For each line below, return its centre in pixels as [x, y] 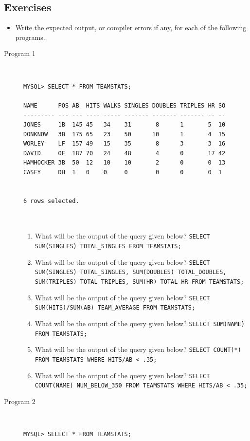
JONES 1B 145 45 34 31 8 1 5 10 [125, 124]
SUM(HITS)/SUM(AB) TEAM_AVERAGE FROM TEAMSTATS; [115, 308]
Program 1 [20, 53]
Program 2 [20, 401]
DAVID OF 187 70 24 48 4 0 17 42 [125, 153]
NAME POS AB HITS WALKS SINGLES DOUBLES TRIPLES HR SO [125, 105]
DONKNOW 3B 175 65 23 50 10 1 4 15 [125, 134]
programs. [30, 37]
